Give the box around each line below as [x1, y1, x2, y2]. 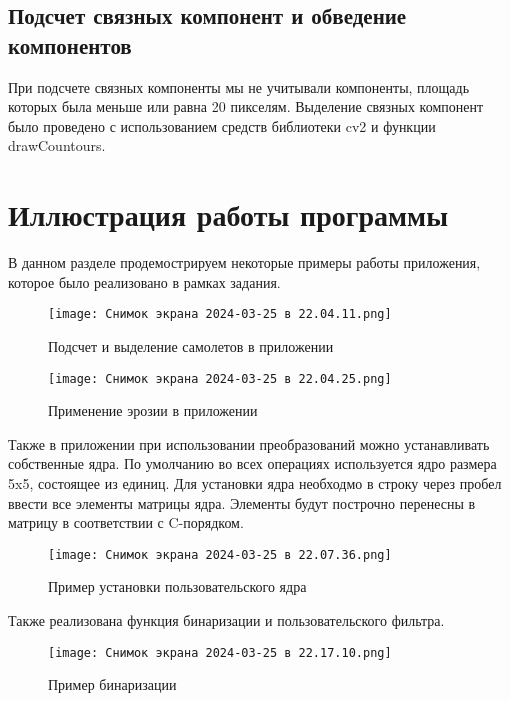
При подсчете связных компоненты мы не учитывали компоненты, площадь [8, 76, 470, 97]
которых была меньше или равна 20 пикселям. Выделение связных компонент [8, 96, 484, 117]
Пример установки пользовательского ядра [48, 576, 307, 597]
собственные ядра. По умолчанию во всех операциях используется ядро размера [8, 453, 497, 474]
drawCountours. [8, 135, 106, 156]
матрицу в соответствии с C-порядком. [8, 512, 244, 533]
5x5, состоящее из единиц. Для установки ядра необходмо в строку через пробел [8, 472, 502, 493]
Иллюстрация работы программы [8, 194, 448, 235]
